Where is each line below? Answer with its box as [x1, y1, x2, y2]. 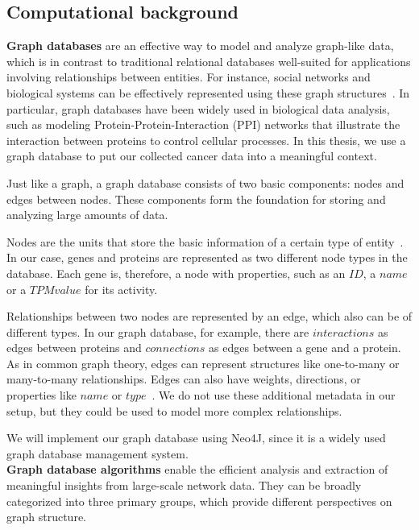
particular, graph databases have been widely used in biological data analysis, [6, 100, 390, 117]
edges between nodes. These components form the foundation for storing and [6, 190, 386, 207]
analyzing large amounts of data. [6, 206, 168, 223]
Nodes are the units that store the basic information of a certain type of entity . [6, 233, 404, 250]
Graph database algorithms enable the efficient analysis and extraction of [6, 461, 388, 478]
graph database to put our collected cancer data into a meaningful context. [6, 147, 377, 164]
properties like [6, 387, 77, 404]
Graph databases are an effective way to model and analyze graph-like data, [6, 37, 394, 54]
